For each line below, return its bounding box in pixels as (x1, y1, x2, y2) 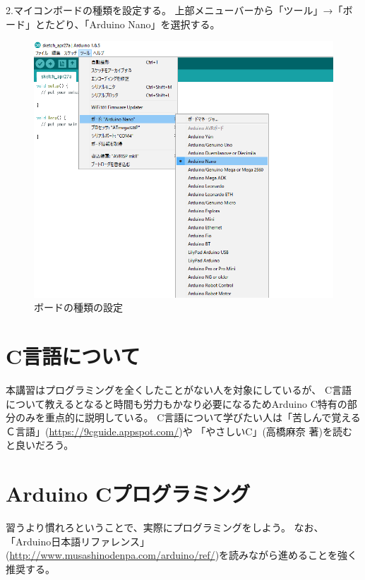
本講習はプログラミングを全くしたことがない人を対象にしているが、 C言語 (6, 382, 352, 397)
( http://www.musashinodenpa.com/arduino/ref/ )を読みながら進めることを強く (6, 548, 358, 562)
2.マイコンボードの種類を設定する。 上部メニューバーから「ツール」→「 (6, 3, 343, 17)
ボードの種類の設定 (34, 300, 123, 315)
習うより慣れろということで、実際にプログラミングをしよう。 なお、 (6, 520, 324, 535)
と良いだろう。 (6, 437, 74, 452)
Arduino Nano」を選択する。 (89, 16, 220, 31)
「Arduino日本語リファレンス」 (6, 533, 150, 548)
